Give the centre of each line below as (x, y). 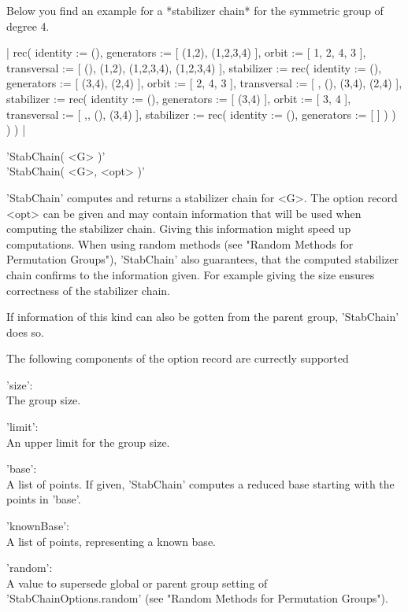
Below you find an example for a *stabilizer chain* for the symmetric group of (195, 10)
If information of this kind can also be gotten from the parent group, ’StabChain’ (203, 317)
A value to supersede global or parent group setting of (137, 583)
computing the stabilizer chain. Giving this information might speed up (179, 229)
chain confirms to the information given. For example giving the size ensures (191, 274)
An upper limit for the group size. (88, 442)
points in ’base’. (44, 499)
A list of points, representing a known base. (111, 541)
